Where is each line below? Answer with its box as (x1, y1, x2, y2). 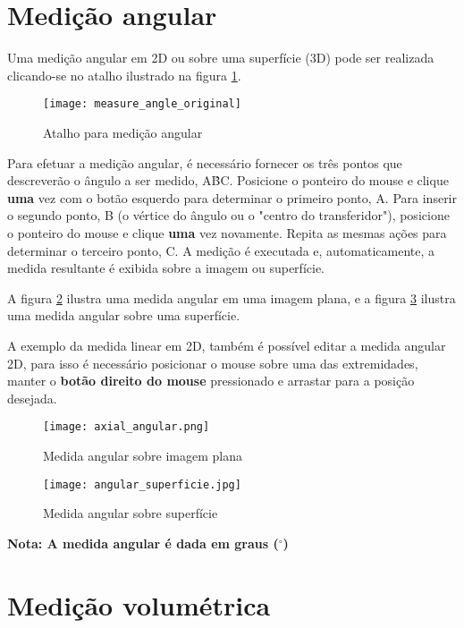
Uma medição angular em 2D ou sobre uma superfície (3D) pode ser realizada (7, 48, 434, 67)
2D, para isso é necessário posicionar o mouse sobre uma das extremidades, (7, 353, 418, 372)
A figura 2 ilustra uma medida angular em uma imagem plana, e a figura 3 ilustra (7, 288, 456, 307)
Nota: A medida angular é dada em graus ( (7, 533, 279, 552)
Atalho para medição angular (43, 123, 203, 141)
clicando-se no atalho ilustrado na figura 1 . (7, 65, 241, 84)
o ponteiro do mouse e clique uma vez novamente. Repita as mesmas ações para (7, 223, 447, 242)
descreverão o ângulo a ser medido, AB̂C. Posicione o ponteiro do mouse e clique (7, 171, 449, 190)
